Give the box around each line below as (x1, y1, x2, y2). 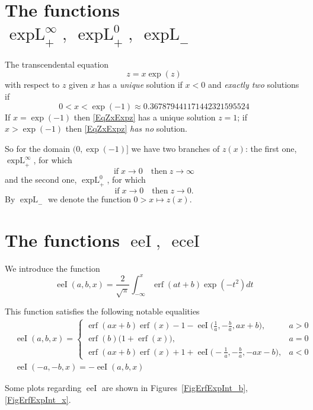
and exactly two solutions (207, 78, 299, 91)
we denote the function (47, 192, 131, 205)
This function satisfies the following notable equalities (5, 305, 200, 317)
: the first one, (245, 142, 297, 154)
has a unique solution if (98, 78, 183, 91)
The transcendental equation (5, 58, 109, 70)
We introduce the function (5, 262, 100, 274)
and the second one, (5, 173, 77, 186)
